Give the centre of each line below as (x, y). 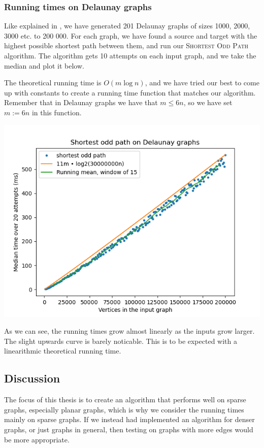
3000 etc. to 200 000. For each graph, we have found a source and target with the (131, 35)
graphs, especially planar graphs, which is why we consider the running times (124, 409)
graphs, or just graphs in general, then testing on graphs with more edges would (129, 429)
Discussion (32, 378)
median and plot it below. (44, 65)
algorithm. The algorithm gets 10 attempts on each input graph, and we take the (130, 55)
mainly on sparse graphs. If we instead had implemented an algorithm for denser (129, 419)
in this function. (57, 112)
